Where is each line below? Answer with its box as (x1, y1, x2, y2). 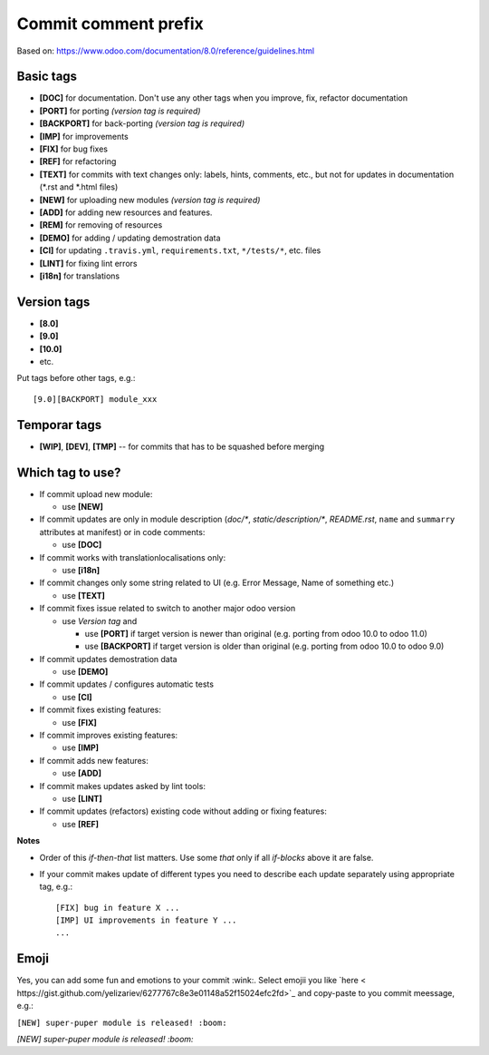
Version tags (16, 294, 91, 309)
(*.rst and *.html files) (39, 181, 119, 192)
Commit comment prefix (16, 14, 204, 34)
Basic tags (16, 69, 77, 84)
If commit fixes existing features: (39, 704, 162, 716)
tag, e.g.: (39, 881, 72, 893)
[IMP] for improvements (39, 131, 129, 142)
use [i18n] (62, 564, 100, 575)
